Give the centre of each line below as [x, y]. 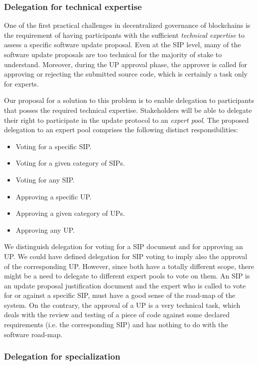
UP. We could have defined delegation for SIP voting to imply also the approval [126, 256]
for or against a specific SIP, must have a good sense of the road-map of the [120, 295]
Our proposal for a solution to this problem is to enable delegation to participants [129, 100]
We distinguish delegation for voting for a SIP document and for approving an [124, 246]
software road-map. [33, 334]
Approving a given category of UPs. [70, 213]
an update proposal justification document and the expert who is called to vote [125, 285]
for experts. [21, 83]
